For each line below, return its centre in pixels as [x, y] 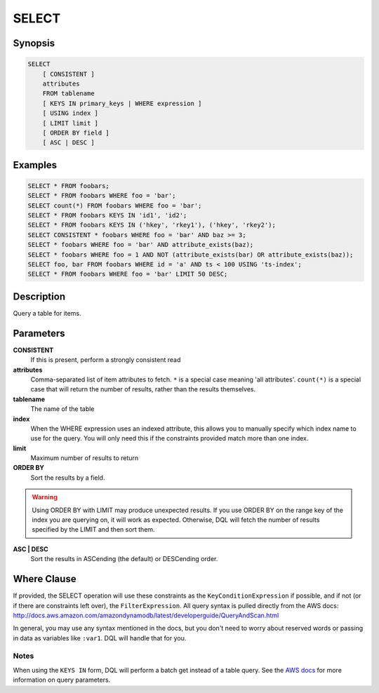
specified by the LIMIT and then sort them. [93, 530]
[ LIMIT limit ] [70, 123]
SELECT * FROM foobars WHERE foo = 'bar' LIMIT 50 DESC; [128, 274]
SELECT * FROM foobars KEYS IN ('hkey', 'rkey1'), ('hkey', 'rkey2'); [152, 225]
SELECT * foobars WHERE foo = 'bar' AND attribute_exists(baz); [141, 245]
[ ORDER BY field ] [76, 133]
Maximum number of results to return [85, 458]
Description [39, 296]
